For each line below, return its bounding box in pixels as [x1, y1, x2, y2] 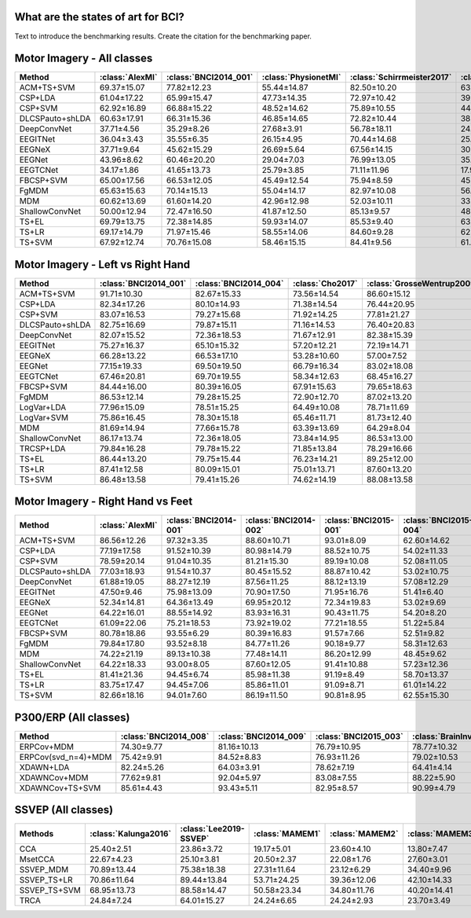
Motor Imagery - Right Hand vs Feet [14, 495, 193, 509]
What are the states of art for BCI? [14, 10, 184, 24]
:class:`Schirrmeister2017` [349, 72, 452, 83]
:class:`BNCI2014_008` [120, 731, 210, 742]
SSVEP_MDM [19, 865, 69, 876]
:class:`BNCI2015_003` [315, 731, 403, 742]
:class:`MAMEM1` [254, 828, 321, 839]
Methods [19, 828, 54, 839]
